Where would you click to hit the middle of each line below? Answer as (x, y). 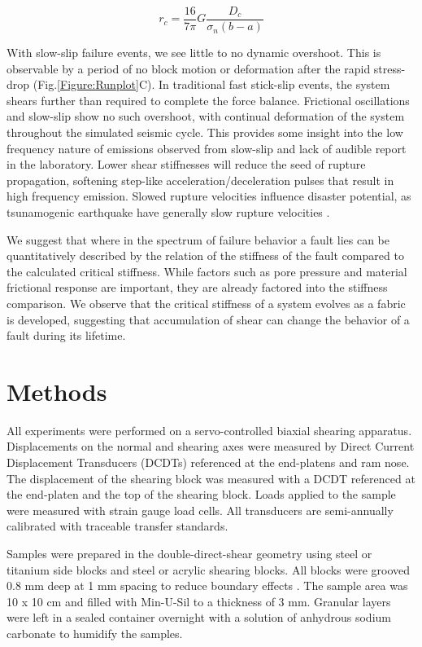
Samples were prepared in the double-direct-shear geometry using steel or (189, 554)
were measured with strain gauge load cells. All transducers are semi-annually (200, 510)
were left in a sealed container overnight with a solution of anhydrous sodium (199, 617)
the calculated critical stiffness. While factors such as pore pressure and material (207, 271)
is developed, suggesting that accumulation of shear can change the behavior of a (208, 319)
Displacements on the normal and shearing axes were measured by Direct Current (211, 446)
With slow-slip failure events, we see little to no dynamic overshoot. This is (194, 53)
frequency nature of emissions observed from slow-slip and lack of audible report (207, 148)
